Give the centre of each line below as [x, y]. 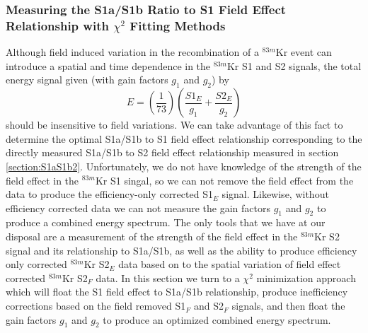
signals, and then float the [288, 306]
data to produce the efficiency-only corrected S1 [109, 194]
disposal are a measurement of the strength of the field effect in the [152, 236]
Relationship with [57, 25]
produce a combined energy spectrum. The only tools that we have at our [166, 222]
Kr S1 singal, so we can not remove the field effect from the [224, 180]
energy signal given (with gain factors [87, 80]
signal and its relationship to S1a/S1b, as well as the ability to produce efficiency [182, 250]
